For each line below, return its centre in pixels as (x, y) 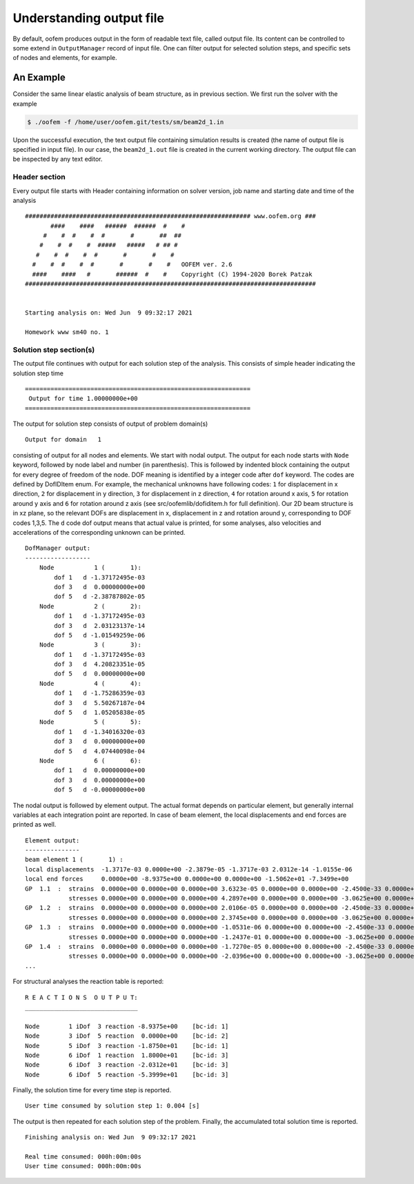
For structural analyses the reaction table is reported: (88, 981)
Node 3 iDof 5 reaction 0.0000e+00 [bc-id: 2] (127, 1036)
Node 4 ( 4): (90, 683)
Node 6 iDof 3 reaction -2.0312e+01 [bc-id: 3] (127, 1065)
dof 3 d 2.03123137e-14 (100, 625)
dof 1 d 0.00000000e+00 (100, 770)
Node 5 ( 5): (90, 722)
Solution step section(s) (54, 350)
